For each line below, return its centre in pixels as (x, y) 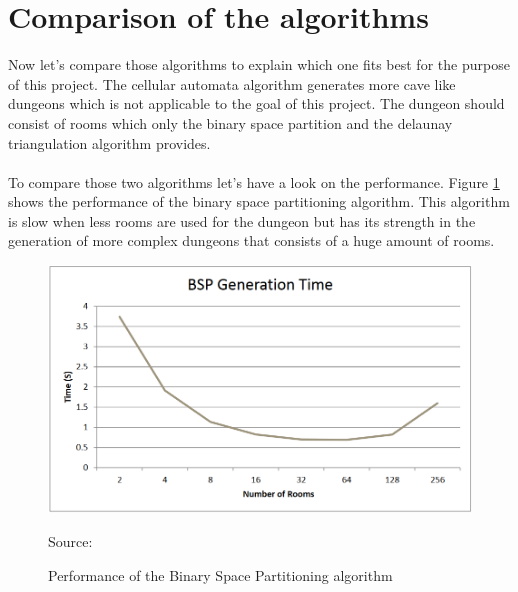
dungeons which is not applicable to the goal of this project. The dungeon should (256, 103)
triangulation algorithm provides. (109, 142)
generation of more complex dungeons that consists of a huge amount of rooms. (251, 240)
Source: (70, 540)
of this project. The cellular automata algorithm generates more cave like (232, 83)
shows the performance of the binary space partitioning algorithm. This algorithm (259, 201)
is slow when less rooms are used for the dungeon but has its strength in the (242, 220)
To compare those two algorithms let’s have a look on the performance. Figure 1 (254, 181)
